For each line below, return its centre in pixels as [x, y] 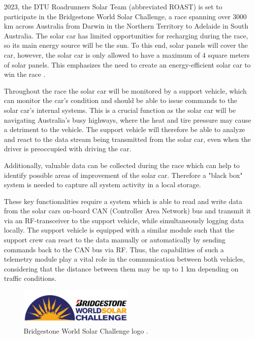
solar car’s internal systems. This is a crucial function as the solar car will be [120, 110]
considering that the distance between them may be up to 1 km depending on [121, 268]
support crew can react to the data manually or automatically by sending [115, 240]
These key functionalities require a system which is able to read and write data [123, 201]
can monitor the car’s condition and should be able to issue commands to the [121, 100]
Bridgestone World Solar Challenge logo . [86, 331]
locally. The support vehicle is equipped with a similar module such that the [119, 230]
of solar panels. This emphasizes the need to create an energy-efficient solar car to [127, 64]
